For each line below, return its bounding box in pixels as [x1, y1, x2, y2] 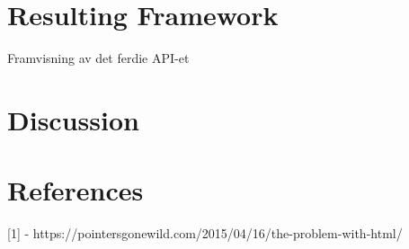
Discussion [7, 101, 139, 138]
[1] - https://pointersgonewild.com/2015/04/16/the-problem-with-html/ [7, 224, 403, 243]
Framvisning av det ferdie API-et [7, 49, 190, 67]
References [7, 172, 144, 209]
